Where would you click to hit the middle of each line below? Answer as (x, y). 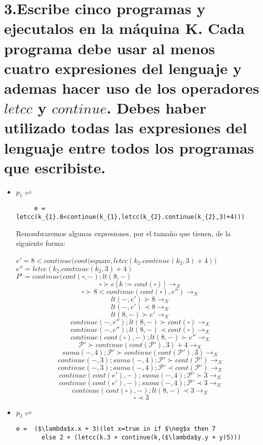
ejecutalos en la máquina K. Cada (124, 28)
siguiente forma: (41, 243)
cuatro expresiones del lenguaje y (123, 68)
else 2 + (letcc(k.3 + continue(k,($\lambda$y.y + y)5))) (141, 437)
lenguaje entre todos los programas (129, 147)
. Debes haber (156, 108)
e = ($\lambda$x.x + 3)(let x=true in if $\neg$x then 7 (116, 429)
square (100, 260)
